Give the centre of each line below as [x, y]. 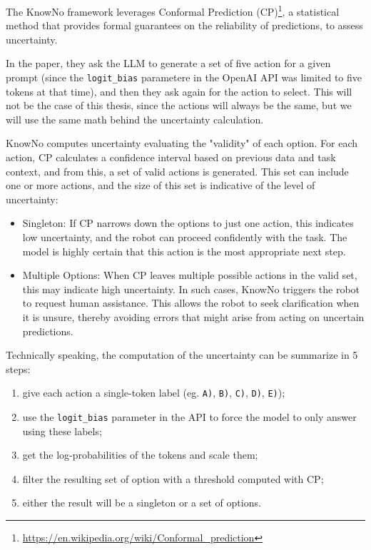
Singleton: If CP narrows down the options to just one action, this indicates [188, 223]
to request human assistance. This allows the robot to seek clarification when [191, 303]
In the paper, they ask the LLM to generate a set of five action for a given [168, 63]
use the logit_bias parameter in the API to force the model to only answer [189, 417]
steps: [18, 368]
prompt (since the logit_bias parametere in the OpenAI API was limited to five [184, 77]
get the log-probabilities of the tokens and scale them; [140, 455]
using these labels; [62, 431]
